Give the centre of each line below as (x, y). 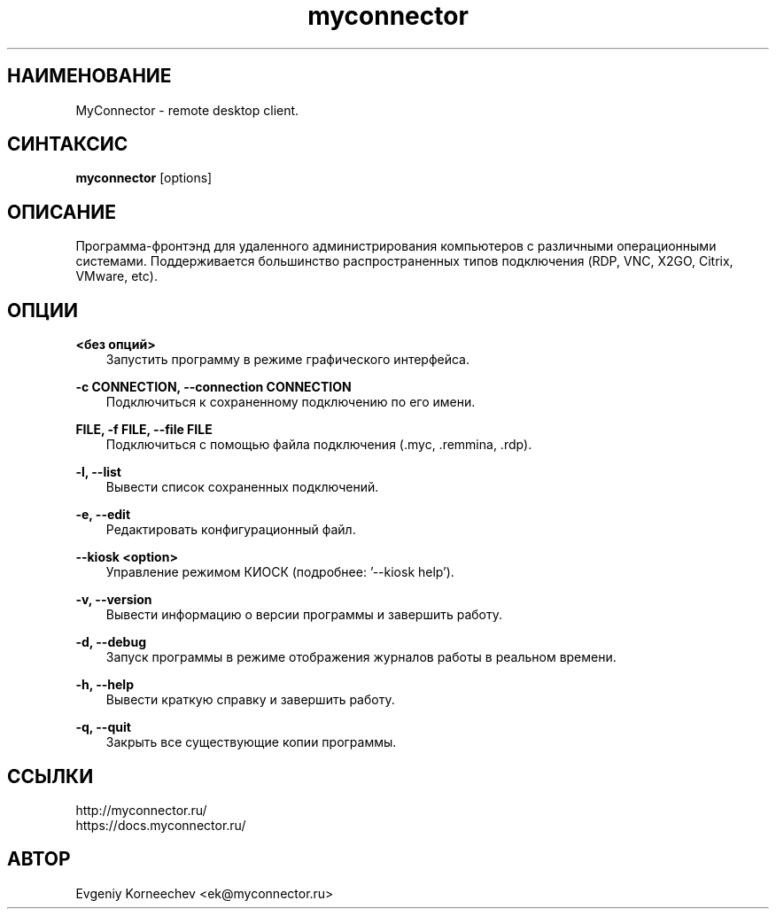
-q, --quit (103, 727)
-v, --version (114, 600)
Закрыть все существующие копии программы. (251, 742)
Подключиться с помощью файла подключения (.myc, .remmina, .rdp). (319, 445)
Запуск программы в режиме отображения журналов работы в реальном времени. (361, 657)
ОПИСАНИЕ (62, 212)
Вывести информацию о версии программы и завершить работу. (304, 615)
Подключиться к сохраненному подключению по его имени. (291, 402)
